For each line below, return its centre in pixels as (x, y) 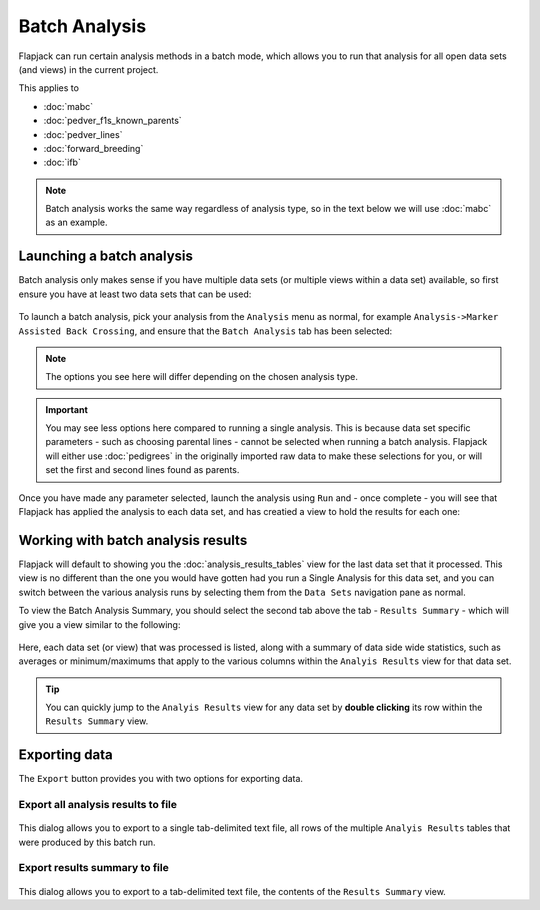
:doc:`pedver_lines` (83, 134)
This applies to (49, 88)
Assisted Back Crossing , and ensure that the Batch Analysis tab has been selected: (205, 331)
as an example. (77, 222)
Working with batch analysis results (133, 540)
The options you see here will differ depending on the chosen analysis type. (202, 377)
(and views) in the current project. (88, 69)
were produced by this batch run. (87, 842)
